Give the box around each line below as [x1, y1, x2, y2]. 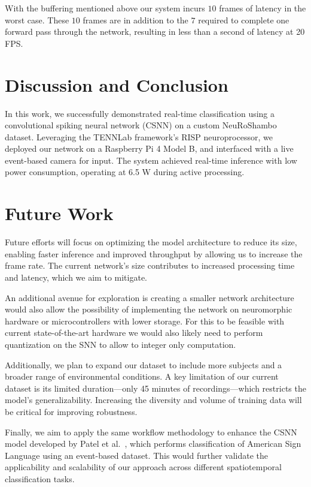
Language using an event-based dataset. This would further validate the [5, 449, 269, 461]
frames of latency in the [219, 2, 306, 14]
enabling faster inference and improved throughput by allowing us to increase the [5, 247, 303, 260]
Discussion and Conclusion [5, 72, 228, 97]
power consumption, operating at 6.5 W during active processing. [5, 166, 245, 178]
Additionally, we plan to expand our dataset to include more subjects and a [5, 358, 282, 371]
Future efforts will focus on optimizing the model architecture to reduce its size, [5, 236, 297, 248]
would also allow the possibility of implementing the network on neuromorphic [5, 303, 292, 315]
